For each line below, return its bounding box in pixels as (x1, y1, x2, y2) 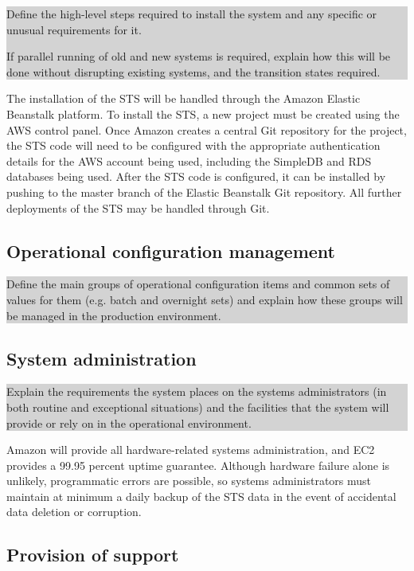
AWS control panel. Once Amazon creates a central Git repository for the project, (6, 121, 407, 138)
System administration (6, 346, 197, 370)
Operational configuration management (6, 238, 335, 263)
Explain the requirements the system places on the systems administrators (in (6, 383, 387, 400)
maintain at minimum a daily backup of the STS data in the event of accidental (6, 487, 396, 504)
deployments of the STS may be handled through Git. (6, 199, 270, 216)
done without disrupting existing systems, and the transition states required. (6, 63, 381, 80)
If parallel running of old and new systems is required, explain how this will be (6, 48, 391, 65)
